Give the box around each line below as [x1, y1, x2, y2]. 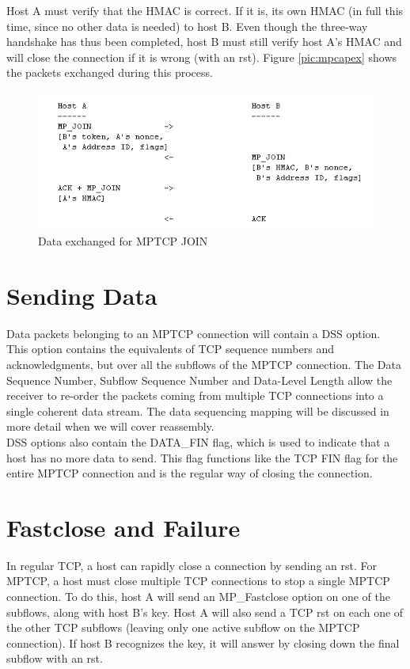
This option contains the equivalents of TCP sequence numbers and [6, 340, 334, 357]
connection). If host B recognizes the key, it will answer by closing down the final [6, 634, 400, 651]
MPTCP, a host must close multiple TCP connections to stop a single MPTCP [6, 572, 390, 589]
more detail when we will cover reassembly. [6, 418, 214, 435]
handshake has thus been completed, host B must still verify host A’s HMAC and [6, 33, 402, 50]
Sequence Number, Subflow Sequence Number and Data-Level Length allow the [6, 371, 393, 388]
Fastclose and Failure [6, 511, 241, 543]
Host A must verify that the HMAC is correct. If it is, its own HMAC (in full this [6, 2, 404, 18]
